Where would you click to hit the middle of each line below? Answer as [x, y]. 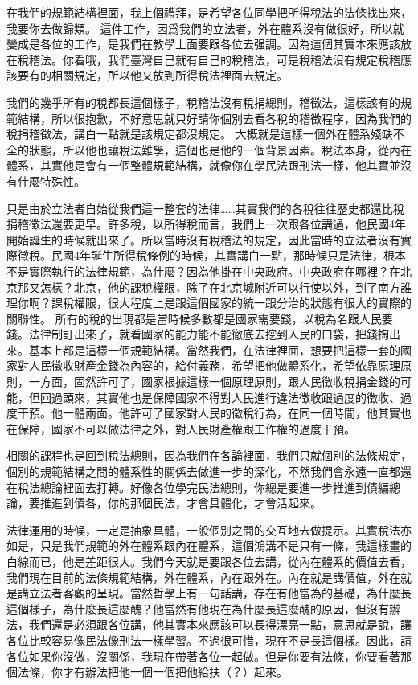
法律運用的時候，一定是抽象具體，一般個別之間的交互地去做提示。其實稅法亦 [209, 529]
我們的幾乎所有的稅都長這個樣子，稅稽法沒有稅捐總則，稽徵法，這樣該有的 [203, 102]
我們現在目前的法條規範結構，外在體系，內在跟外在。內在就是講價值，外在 [203, 577]
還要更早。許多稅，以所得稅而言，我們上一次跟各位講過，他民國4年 [228, 224]
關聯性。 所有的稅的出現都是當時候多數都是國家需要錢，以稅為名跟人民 [194, 318]
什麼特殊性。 [51, 180]
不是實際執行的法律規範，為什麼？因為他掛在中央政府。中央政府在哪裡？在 [203, 271]
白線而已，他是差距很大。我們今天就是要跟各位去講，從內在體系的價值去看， [209, 561]
